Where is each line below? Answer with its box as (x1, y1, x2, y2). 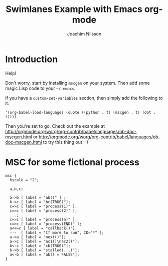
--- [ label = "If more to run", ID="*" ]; (10, 230, 104, 235)
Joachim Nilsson (67, 31, 102, 37)
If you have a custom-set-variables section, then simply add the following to (5, 95, 163, 101)
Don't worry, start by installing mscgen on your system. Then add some (5, 80, 150, 86)
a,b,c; (10, 186, 24, 191)
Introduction (5, 54, 58, 65)
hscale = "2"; (10, 177, 39, 182)
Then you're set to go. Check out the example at (5, 123, 105, 129)
